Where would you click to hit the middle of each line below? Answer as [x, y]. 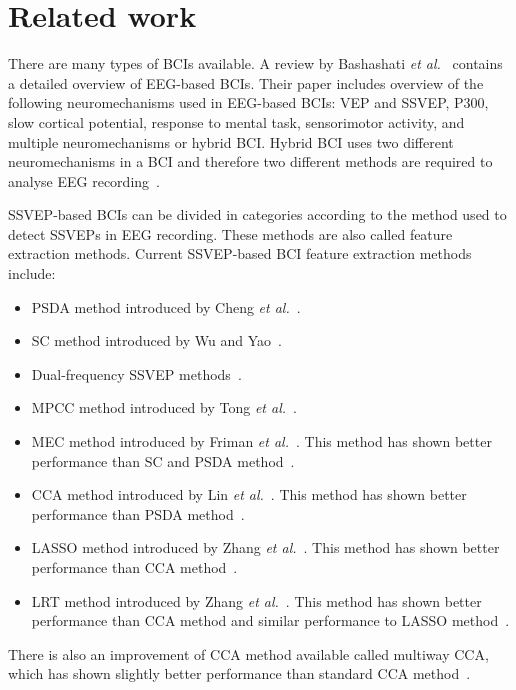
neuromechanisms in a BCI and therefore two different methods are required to [250, 161]
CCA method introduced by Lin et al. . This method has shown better [249, 494]
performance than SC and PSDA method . [163, 460]
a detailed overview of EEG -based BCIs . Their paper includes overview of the [246, 82]
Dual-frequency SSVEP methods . [136, 373]
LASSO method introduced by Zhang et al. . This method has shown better [265, 547]
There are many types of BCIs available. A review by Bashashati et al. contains [255, 63]
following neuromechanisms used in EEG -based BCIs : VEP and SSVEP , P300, [248, 102]
